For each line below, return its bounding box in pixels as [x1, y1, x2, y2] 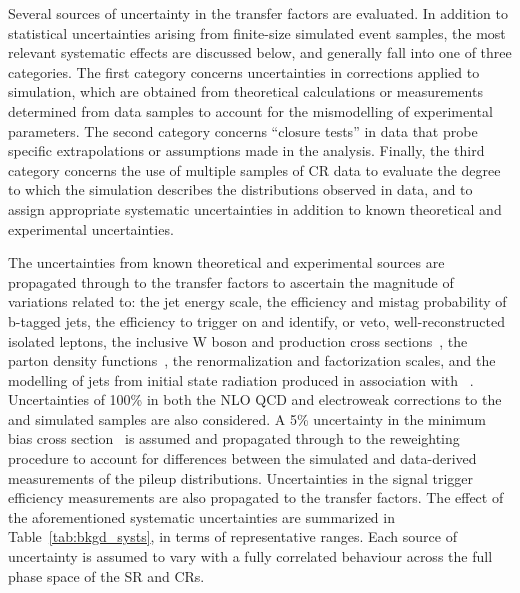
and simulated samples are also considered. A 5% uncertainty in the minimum [8, 408, 487, 429]
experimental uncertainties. [8, 218, 174, 239]
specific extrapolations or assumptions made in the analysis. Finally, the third [8, 140, 485, 161]
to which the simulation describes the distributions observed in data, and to [8, 179, 473, 200]
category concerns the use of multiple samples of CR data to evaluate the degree [8, 159, 501, 180]
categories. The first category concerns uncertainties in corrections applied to [8, 61, 480, 82]
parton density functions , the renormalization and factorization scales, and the [8, 350, 496, 371]
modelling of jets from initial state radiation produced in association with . [8, 369, 474, 390]
